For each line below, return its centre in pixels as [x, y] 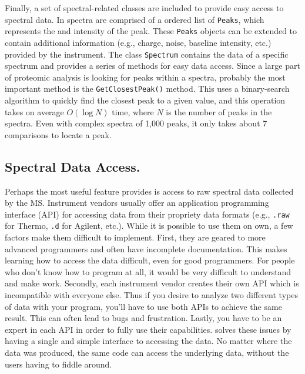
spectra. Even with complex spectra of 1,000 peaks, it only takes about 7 [136, 123]
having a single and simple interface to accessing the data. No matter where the [148, 341]
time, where [133, 111]
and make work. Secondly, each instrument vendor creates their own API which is [152, 283]
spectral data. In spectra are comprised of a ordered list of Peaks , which [135, 19]
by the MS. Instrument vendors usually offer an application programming [137, 203]
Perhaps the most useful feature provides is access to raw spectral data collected [149, 191]
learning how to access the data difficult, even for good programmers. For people [150, 260]
